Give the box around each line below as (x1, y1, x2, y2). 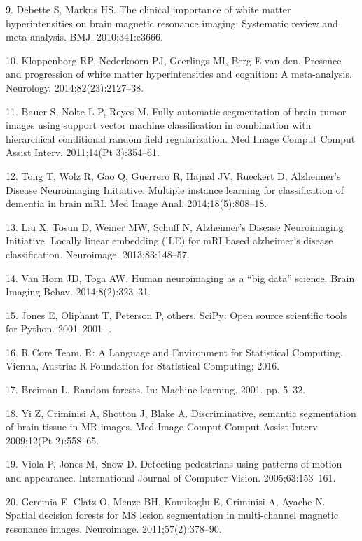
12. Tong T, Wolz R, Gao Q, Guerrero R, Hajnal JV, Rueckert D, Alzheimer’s (6, 168, 341, 183)
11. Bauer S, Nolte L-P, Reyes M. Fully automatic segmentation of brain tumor (6, 104, 347, 118)
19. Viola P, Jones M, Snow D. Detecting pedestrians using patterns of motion (6, 456, 342, 471)
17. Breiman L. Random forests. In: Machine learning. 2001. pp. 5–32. (6, 382, 306, 397)
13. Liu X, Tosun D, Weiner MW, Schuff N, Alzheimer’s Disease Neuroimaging (6, 219, 344, 234)
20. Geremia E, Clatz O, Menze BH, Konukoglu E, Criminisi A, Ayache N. (6, 493, 326, 508)
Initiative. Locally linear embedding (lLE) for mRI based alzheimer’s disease (6, 233, 333, 248)
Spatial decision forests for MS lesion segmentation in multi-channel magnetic (6, 507, 338, 522)
